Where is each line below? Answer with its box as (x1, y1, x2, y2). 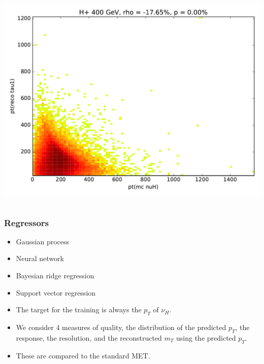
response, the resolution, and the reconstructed (16, 332, 162, 343)
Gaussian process (16, 236, 70, 246)
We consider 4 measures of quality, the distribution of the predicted (16, 321, 226, 332)
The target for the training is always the (16, 304, 142, 315)
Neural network (16, 253, 64, 264)
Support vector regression (16, 287, 96, 298)
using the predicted (176, 332, 236, 343)
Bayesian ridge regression (16, 270, 94, 280)
